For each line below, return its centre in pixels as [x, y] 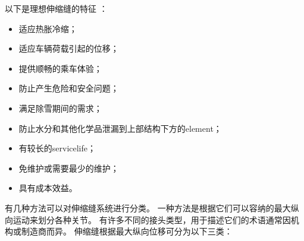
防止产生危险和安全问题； [69, 88]
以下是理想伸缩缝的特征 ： [56, 8]
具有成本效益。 [48, 188]
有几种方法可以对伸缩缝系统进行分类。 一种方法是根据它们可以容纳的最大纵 [152, 207]
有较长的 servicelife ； [57, 148]
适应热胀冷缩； [48, 28]
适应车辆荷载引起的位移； [69, 48]
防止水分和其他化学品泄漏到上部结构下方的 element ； [120, 128]
